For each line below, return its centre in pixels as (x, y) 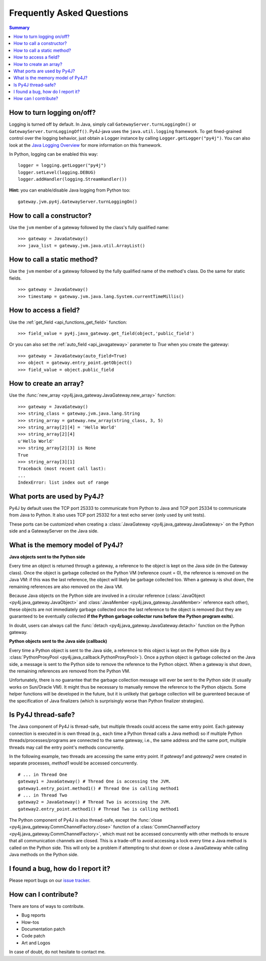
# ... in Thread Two (43, 795)
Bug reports (33, 915)
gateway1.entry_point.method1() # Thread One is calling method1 (99, 788)
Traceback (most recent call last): (62, 469)
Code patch (33, 936)
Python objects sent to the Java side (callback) (58, 641)
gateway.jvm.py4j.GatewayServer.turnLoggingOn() (78, 201)
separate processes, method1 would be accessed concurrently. (73, 763)
